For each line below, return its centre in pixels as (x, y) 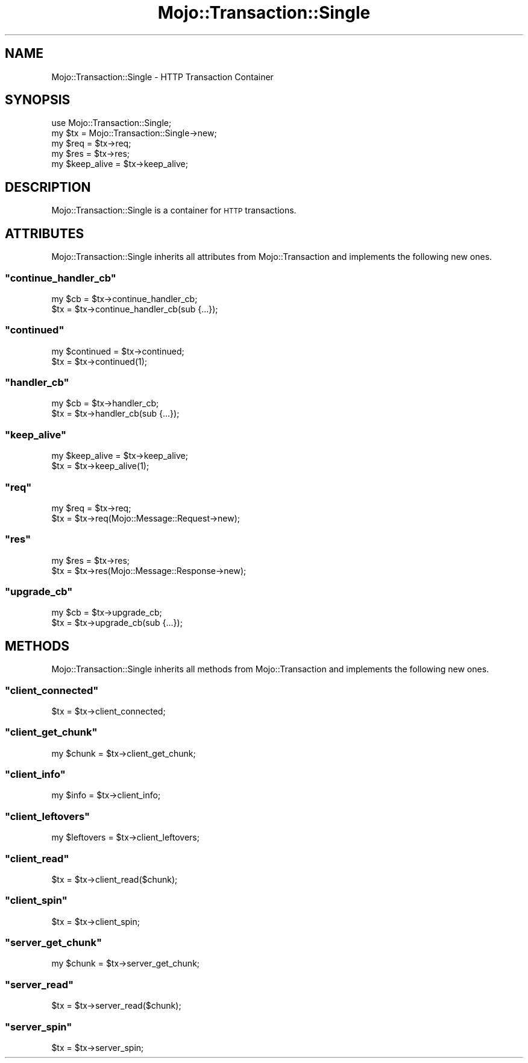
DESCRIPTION (48, 187)
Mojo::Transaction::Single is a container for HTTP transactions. (174, 210)
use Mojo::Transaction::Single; (112, 123)
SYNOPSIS (38, 100)
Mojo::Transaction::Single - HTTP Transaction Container (162, 77)
